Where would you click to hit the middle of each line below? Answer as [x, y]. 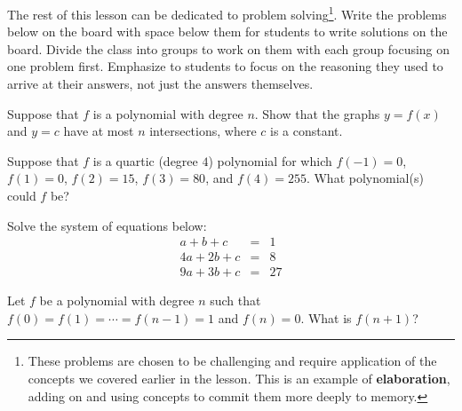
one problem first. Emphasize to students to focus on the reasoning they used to [225, 66]
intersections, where [203, 131]
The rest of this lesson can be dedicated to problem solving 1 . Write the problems [227, 13]
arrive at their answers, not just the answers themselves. [160, 84]
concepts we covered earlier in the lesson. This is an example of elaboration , [239, 379]
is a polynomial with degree [168, 113]
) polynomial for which [270, 160]
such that [235, 300]
